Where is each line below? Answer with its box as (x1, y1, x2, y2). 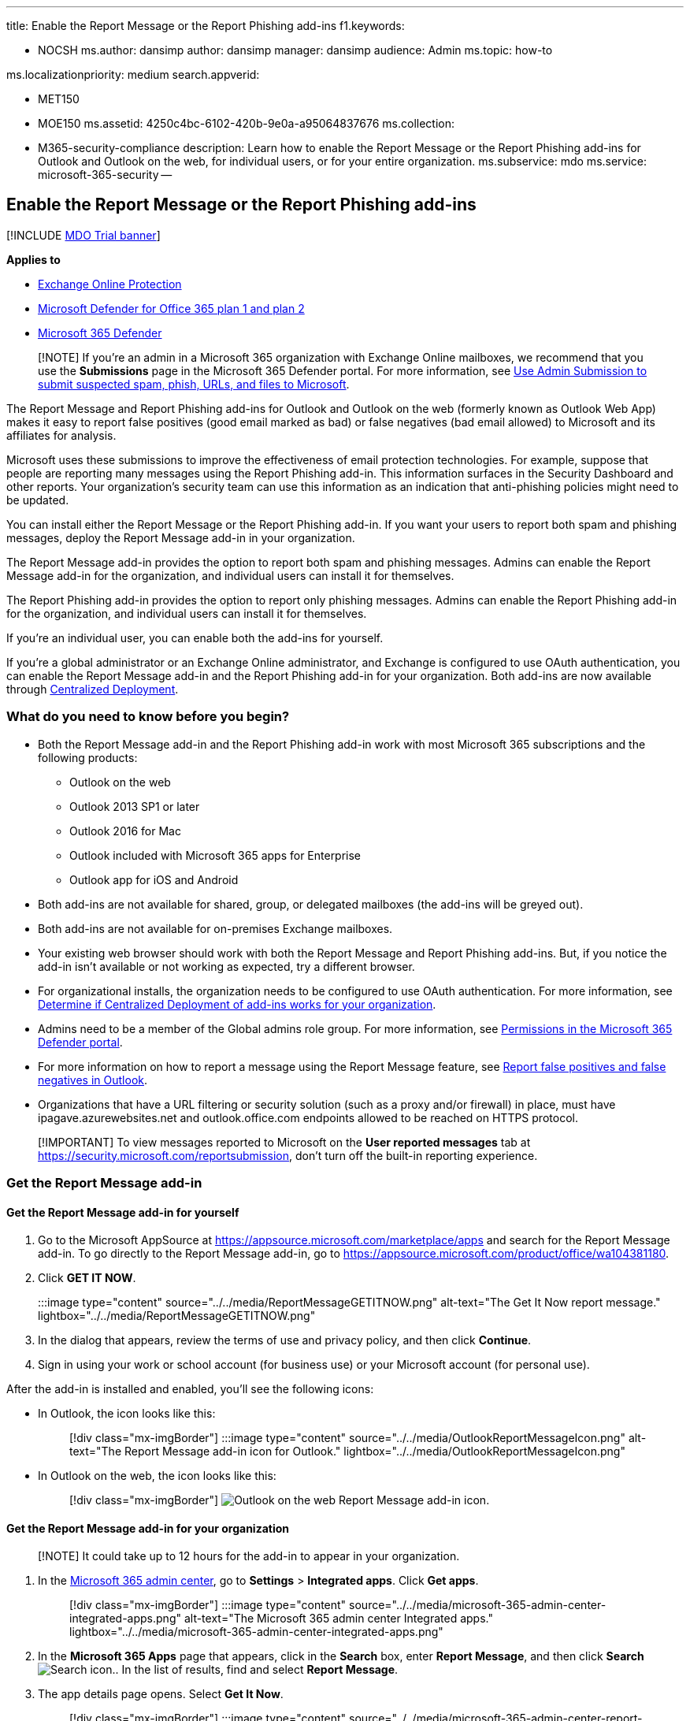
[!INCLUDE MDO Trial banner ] (6, 228, 161, 242)
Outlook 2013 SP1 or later (69, 799, 200, 813)
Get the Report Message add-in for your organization (6, 1521, 290, 1535)
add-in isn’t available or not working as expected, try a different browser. (38, 959, 415, 973)
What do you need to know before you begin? (6, 708, 290, 725)
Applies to (6, 252, 61, 266)
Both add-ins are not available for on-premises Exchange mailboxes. (38, 921, 393, 935)
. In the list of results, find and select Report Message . (115, 1663, 399, 1677)
